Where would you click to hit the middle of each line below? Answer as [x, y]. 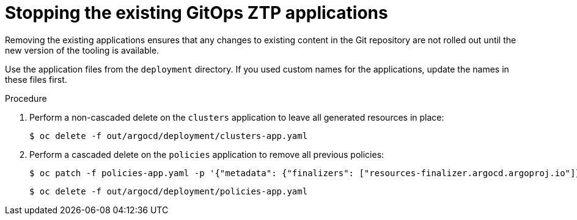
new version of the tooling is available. [82, 50]
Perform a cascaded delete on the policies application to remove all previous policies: [207, 154]
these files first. [36, 79]
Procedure [26, 98]
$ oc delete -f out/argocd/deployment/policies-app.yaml [169, 191]
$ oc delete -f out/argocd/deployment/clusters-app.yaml [169, 136]
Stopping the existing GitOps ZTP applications [197, 13]
